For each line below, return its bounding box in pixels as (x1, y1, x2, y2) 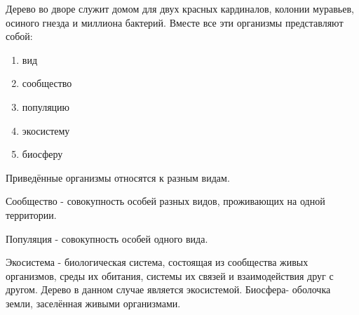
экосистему (22, 123, 70, 138)
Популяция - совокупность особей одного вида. (6, 231, 208, 246)
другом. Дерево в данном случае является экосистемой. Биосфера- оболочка (6, 282, 331, 297)
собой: (6, 29, 33, 43)
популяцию (22, 99, 70, 114)
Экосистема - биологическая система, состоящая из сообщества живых (6, 255, 309, 269)
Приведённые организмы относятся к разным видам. (6, 170, 230, 185)
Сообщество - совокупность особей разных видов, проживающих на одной (6, 194, 325, 208)
